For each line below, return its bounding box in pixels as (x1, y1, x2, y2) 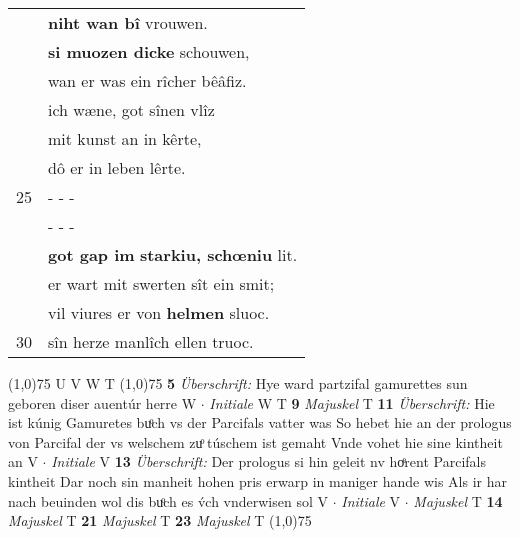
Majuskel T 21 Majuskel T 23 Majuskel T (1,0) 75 (8, 510, 312, 531)
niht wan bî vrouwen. (48, 11, 208, 34)
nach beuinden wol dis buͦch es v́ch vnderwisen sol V (8, 490, 328, 511)
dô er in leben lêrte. (48, 156, 186, 179)
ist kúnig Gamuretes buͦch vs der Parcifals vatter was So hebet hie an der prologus (8, 412, 512, 433)
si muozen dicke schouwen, (48, 40, 250, 63)
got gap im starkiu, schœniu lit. (48, 243, 298, 266)
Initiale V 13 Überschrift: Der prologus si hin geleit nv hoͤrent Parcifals (51, 451, 486, 472)
